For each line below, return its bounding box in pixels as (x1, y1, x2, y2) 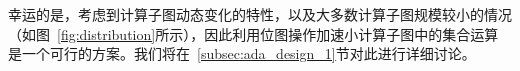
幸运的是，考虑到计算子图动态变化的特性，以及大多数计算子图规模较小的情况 (8, 4, 512, 24)
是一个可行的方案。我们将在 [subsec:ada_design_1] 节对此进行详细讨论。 (8, 43, 476, 64)
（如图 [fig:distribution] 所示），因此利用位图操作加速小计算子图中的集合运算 (8, 23, 499, 44)
